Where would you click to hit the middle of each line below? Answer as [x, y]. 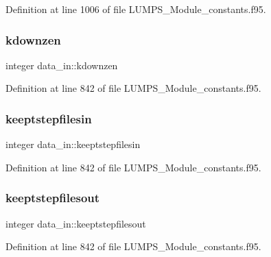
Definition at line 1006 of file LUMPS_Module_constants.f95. [136, 9]
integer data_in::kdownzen [62, 65]
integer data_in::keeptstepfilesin [73, 144]
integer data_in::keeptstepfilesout [76, 223]
